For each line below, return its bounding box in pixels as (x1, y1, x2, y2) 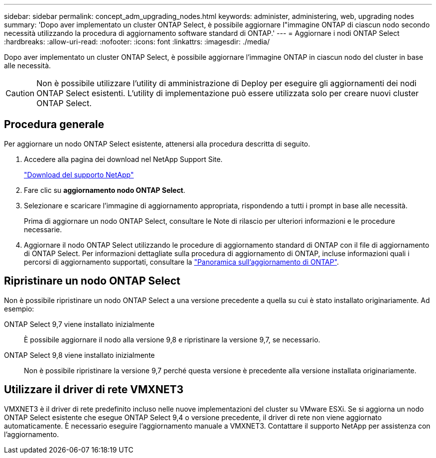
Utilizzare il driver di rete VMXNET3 (4, 383, 184, 396)
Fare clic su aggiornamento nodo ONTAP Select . (24, 185, 186, 194)
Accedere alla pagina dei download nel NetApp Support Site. (24, 154, 223, 163)
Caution (5, 88, 35, 98)
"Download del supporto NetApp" (24, 170, 134, 179)
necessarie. (24, 225, 62, 234)
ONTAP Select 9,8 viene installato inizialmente (4, 350, 155, 359)
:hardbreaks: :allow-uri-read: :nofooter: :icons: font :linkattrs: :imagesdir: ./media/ (4, 37, 270, 46)
